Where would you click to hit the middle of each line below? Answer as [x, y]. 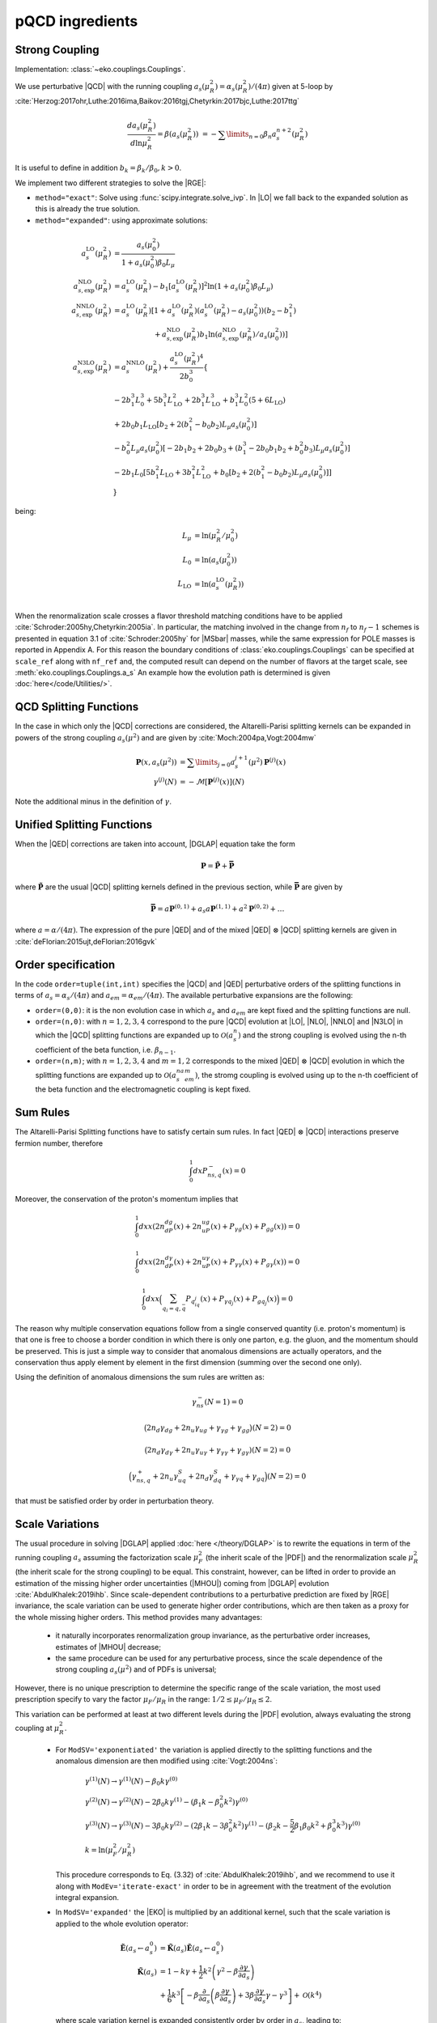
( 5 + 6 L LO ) [267, 401]
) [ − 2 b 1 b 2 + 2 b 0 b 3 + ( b [201, 449]
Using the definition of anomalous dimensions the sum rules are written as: [140, 1377]
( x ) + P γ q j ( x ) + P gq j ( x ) [239, 1301]
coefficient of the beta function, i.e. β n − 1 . [106, 1050]
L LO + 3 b [176, 473]
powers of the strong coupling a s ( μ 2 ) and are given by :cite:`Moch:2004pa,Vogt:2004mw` [166, 738]
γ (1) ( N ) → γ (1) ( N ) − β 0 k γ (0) [131, 1781]
